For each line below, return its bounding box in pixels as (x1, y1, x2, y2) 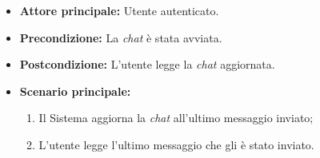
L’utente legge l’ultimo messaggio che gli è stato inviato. (38, 136, 314, 152)
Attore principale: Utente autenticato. (19, 2, 219, 18)
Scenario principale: (19, 82, 131, 99)
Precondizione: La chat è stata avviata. (19, 29, 222, 45)
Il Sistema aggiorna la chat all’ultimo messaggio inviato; (38, 109, 314, 126)
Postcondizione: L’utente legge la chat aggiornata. (19, 56, 275, 73)
